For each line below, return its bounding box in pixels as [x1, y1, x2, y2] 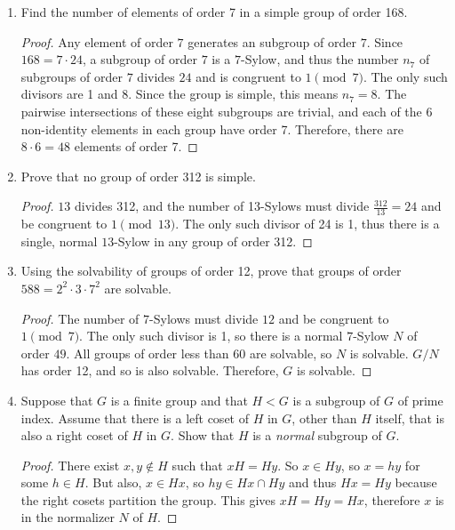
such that [172, 455, 223, 474]
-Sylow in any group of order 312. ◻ [114, 231, 313, 250]
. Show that [171, 426, 235, 445]
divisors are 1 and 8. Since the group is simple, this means [20, 84, 339, 103]
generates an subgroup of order [188, 32, 356, 51]
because [395, 473, 437, 492]
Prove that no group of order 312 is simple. [20, 166, 256, 185]
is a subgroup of [292, 390, 380, 409]
